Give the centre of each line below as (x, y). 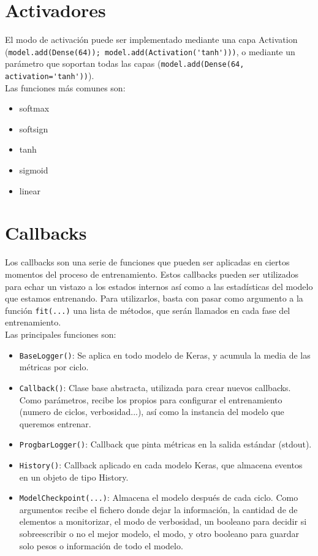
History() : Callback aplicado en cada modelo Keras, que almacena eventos (161, 464)
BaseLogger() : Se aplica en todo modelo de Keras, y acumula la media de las (165, 355)
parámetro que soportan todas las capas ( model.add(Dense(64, (125, 63)
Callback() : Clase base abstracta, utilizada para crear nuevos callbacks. (155, 387)
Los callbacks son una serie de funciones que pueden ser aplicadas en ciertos (147, 262)
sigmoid (34, 170)
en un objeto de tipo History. (74, 477)
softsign (34, 128)
